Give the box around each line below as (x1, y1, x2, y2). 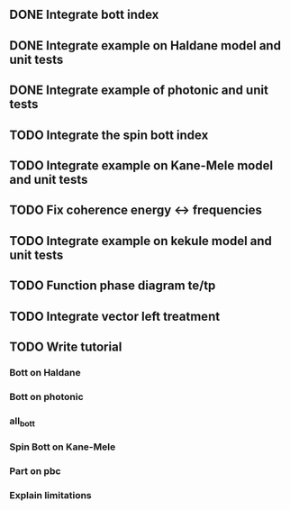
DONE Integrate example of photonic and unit (9, 83, 268, 98)
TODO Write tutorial (9, 339, 122, 354)
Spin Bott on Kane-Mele (9, 441, 116, 453)
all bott (9, 414, 36, 429)
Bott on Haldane (9, 366, 81, 378)
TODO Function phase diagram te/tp (9, 278, 216, 294)
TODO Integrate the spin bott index (9, 127, 209, 142)
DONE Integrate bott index (9, 7, 159, 23)
